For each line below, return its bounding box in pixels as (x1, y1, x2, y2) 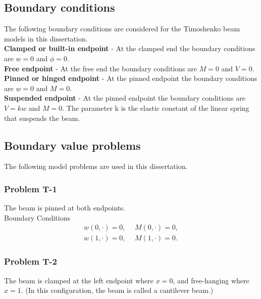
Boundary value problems (4, 137, 141, 153)
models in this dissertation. (4, 33, 88, 44)
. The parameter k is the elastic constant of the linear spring (62, 102, 249, 113)
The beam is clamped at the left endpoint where (4, 275, 154, 285)
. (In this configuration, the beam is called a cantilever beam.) (21, 285, 214, 295)
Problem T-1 (4, 182, 58, 195)
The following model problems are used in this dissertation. (4, 161, 188, 172)
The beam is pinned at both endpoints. (4, 202, 125, 213)
